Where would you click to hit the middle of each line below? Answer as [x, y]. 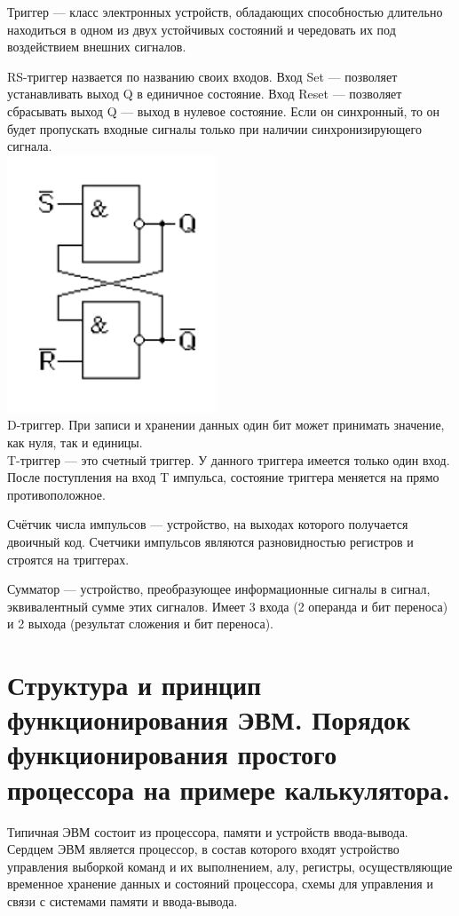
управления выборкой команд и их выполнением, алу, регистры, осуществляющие [230, 866]
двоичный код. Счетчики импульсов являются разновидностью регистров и [210, 541]
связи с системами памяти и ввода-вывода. [123, 900]
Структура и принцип [135, 685]
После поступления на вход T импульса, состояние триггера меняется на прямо [223, 477]
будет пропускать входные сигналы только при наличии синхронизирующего [214, 128]
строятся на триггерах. [68, 559]
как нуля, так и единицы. [75, 442]
